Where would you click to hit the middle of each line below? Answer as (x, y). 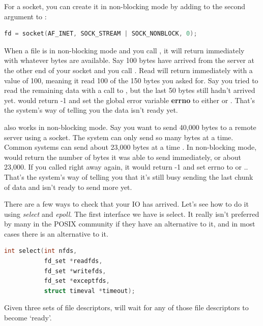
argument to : (25, 16)
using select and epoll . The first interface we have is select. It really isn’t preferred (132, 214)
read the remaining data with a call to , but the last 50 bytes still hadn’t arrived (130, 90)
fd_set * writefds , (75, 271)
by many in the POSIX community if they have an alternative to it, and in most (130, 224)
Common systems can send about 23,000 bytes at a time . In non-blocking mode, (130, 147)
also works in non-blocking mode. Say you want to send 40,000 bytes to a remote (130, 127)
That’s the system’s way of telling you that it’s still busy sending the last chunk (129, 176)
